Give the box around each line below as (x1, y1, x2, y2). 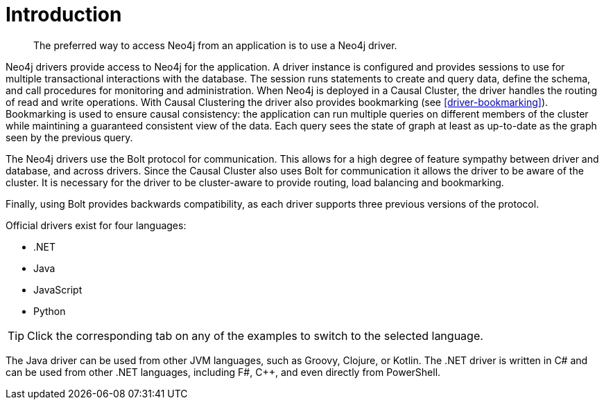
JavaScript (33, 283, 83, 296)
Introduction (6, 3, 122, 26)
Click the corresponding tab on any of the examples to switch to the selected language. (27, 328, 483, 343)
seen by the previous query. (6, 131, 133, 143)
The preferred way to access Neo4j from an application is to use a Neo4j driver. (33, 39, 397, 51)
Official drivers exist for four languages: (6, 219, 187, 231)
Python (33, 305, 66, 317)
